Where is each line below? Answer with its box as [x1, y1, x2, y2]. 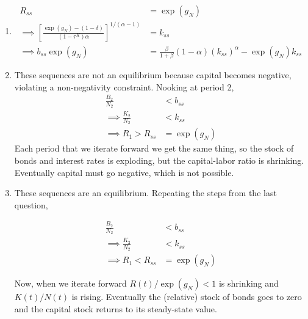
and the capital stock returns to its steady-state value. [14, 302, 217, 315]
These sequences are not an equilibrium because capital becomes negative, [14, 68, 292, 81]
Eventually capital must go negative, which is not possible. [14, 166, 234, 178]
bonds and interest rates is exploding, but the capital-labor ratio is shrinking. [14, 154, 304, 166]
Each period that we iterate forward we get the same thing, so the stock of [14, 142, 294, 155]
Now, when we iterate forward [14, 277, 127, 290]
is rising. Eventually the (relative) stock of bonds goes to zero [71, 290, 302, 303]
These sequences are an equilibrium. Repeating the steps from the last [14, 186, 277, 199]
